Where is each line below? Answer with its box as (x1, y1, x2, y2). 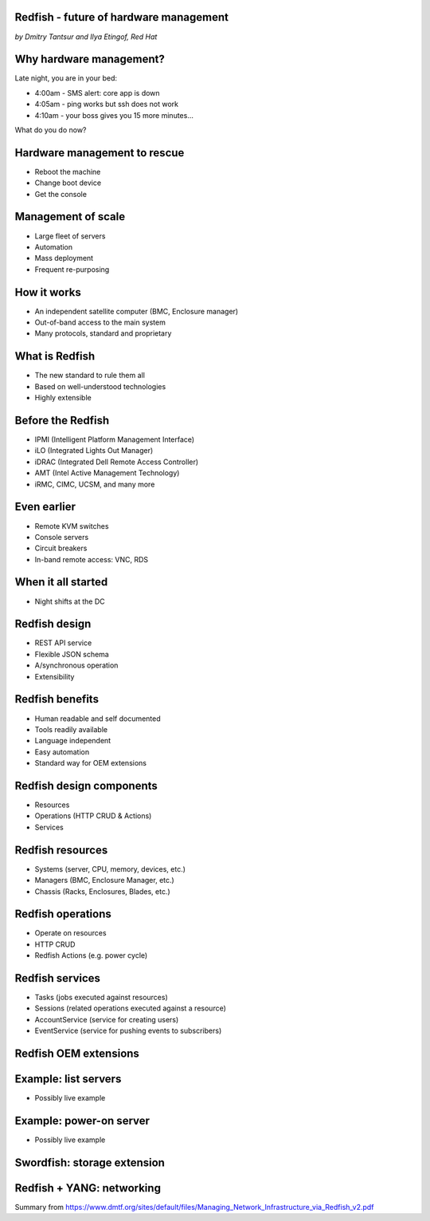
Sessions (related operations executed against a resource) (34, 1003, 227, 1013)
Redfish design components (14, 778, 158, 793)
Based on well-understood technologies (34, 381, 166, 391)
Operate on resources (34, 928, 107, 938)
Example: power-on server (14, 1114, 150, 1128)
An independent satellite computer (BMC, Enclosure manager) (34, 306, 239, 316)
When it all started (14, 575, 108, 589)
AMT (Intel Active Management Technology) (34, 468, 180, 478)
